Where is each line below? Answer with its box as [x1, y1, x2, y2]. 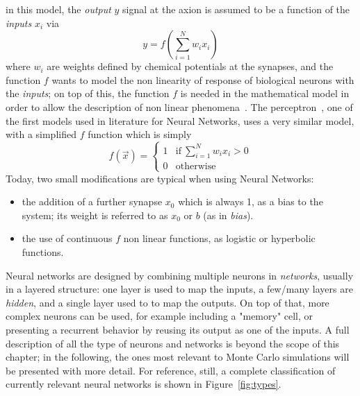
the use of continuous [22, 231, 113, 246]
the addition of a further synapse [22, 194, 163, 209]
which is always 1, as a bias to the [178, 194, 323, 209]
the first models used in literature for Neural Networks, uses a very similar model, [6, 113, 354, 128]
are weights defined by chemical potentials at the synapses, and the [47, 59, 334, 74]
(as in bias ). [203, 207, 254, 222]
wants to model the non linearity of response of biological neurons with [51, 72, 354, 87]
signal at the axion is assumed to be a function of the [122, 2, 350, 16]
